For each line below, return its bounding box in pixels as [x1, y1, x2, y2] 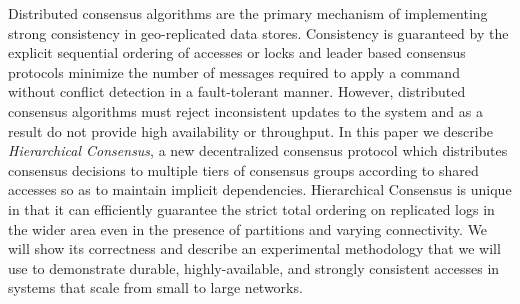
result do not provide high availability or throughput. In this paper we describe [8, 120, 494, 141]
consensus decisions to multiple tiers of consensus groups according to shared [8, 159, 479, 180]
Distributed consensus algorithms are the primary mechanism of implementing [8, 3, 488, 23]
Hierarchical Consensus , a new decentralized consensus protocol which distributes [8, 140, 508, 161]
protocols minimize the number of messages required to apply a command [8, 61, 460, 82]
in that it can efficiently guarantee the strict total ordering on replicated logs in [8, 198, 495, 219]
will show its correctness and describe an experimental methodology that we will [8, 238, 501, 259]
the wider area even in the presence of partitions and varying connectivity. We [8, 218, 488, 239]
